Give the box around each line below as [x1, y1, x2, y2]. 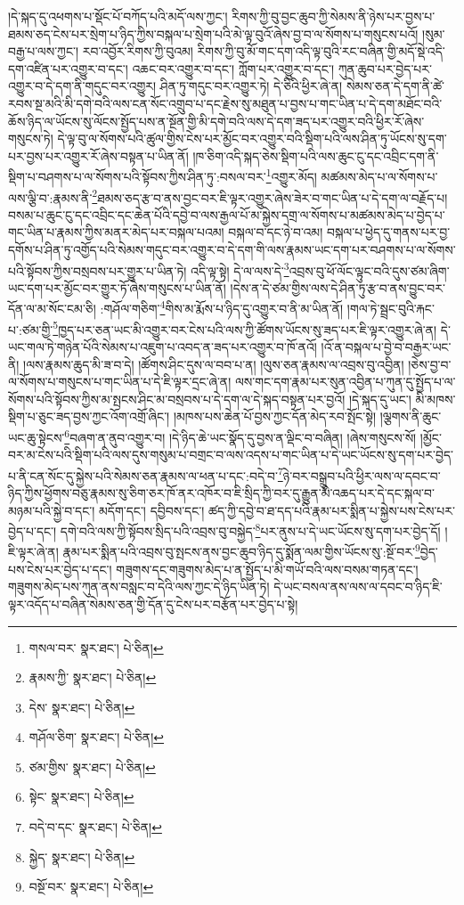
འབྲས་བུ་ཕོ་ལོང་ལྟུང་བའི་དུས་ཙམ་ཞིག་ [289, 261, 450, 280]
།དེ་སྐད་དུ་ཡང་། [348, 389, 411, 408]
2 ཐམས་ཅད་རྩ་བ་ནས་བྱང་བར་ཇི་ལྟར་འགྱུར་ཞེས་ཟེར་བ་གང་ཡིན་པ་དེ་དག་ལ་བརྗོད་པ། [92, 185, 448, 207]
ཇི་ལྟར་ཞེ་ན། [8, 542, 59, 561]
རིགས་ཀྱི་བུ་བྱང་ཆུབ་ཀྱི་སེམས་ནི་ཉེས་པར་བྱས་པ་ [232, 7, 436, 25]
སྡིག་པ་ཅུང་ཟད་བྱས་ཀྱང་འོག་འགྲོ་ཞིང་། [8, 407, 170, 426]
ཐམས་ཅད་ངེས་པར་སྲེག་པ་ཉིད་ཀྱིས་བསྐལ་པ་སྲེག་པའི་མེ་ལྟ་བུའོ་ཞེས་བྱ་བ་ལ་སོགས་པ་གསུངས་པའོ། [8, 24, 419, 43]
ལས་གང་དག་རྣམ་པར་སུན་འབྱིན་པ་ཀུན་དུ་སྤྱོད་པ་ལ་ [234, 372, 456, 391]
